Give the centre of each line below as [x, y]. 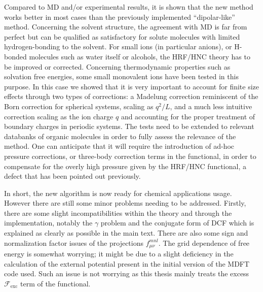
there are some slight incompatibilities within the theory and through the [118, 213]
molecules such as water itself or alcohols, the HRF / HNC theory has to [140, 56]
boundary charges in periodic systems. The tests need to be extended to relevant [129, 126]
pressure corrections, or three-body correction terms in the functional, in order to [130, 156]
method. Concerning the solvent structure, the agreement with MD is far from [126, 27]
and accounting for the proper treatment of [188, 116]
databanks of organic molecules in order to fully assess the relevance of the [120, 136]
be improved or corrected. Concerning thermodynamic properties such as [117, 66]
